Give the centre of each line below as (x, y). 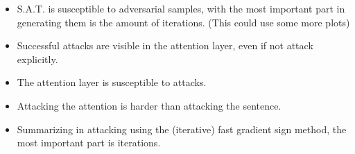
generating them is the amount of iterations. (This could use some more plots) (183, 22)
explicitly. (37, 59)
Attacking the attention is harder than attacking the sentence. (149, 105)
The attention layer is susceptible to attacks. (112, 82)
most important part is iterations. (89, 143)
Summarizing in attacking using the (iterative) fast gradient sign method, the (182, 129)
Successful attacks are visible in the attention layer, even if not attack (165, 45)
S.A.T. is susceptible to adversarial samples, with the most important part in (181, 8)
